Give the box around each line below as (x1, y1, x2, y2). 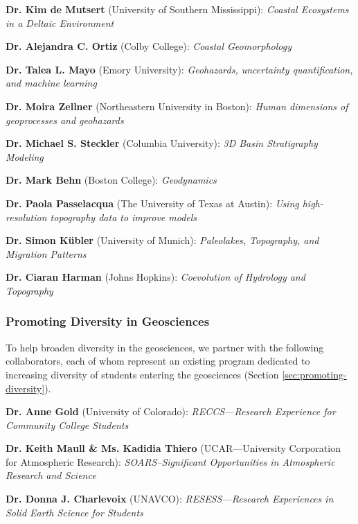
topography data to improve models (50, 209, 197, 224)
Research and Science (6, 468, 96, 482)
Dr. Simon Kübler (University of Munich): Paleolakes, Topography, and (6, 233, 319, 247)
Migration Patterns (6, 246, 87, 261)
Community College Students (6, 417, 129, 432)
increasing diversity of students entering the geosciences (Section (6, 367, 279, 381)
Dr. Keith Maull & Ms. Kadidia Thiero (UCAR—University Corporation (6, 441, 341, 455)
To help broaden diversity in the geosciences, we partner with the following (6, 340, 324, 354)
